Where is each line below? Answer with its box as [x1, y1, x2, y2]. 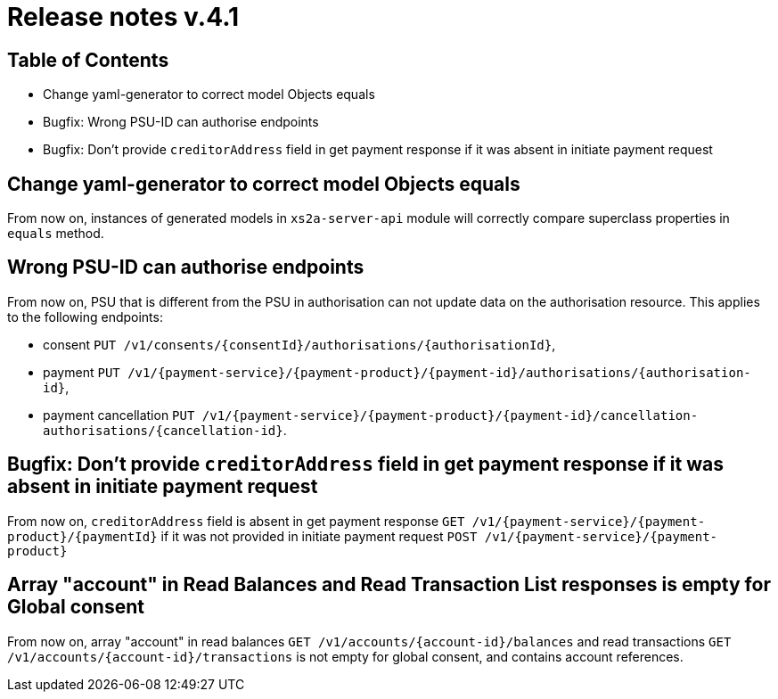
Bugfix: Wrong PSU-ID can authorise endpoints [43, 114, 319, 130]
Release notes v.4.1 [7, 2, 240, 32]
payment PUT [43, 364, 120, 380]
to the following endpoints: [7, 308, 163, 325]
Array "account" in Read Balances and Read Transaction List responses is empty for [7, 573, 771, 596]
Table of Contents [7, 48, 169, 71]
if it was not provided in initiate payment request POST [160, 528, 478, 544]
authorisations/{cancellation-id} [43, 423, 283, 438]
